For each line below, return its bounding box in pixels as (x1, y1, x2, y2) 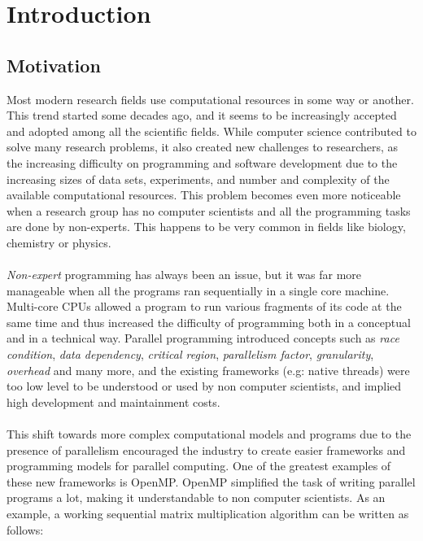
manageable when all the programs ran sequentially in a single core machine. (7, 281, 390, 299)
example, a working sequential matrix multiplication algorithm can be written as (7, 505, 409, 522)
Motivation (7, 52, 101, 77)
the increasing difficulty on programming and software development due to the (7, 154, 398, 171)
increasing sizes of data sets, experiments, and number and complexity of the (7, 170, 390, 187)
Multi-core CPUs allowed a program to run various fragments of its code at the (7, 298, 402, 315)
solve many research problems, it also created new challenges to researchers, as (7, 138, 399, 155)
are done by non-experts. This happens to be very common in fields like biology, (7, 218, 406, 235)
